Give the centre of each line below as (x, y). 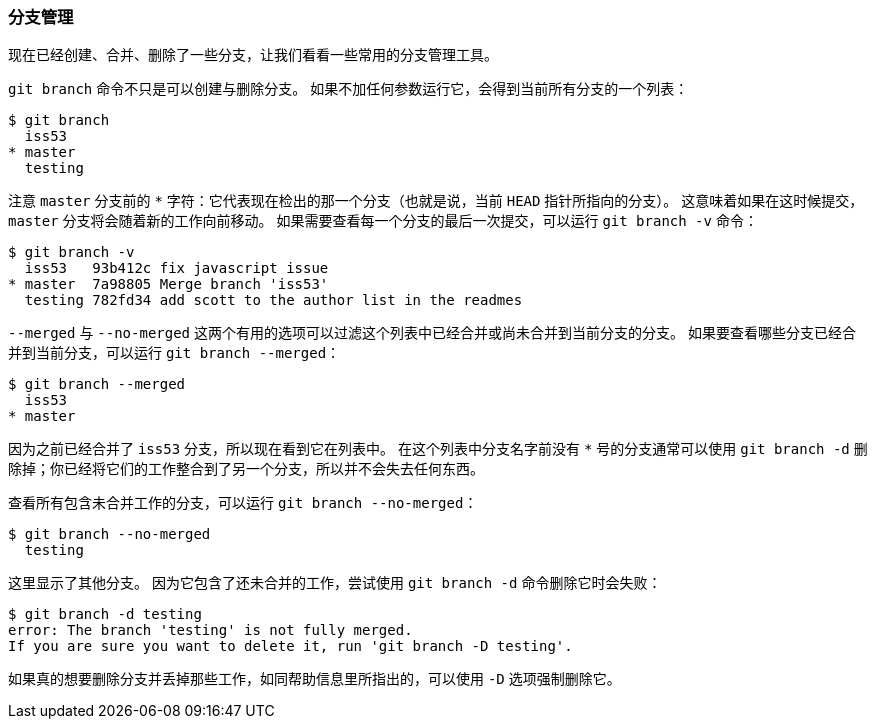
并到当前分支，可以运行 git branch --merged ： (174, 353)
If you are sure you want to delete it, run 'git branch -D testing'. (290, 646)
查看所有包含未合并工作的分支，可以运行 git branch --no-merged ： (243, 503)
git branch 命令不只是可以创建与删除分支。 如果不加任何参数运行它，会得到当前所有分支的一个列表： (348, 89)
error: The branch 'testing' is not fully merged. (210, 630)
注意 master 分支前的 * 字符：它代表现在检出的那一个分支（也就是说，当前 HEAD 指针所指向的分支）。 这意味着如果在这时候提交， (436, 201)
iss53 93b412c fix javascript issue (176, 268)
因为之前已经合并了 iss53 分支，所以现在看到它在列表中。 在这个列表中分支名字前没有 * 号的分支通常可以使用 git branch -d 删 (438, 449)
